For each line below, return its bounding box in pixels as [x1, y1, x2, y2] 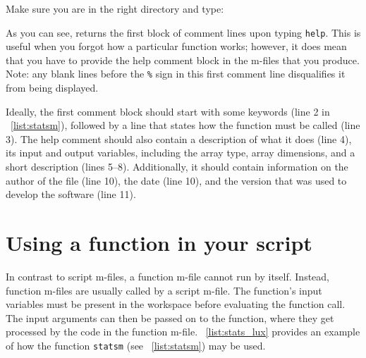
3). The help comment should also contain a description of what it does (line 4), [6, 131, 352, 146]
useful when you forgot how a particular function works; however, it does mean [6, 39, 347, 54]
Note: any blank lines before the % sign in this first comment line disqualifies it [6, 66, 346, 81]
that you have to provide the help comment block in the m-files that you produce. [6, 52, 360, 67]
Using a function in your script [6, 228, 312, 257]
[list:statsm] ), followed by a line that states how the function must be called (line [11, 118, 360, 132]
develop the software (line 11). [6, 187, 136, 202]
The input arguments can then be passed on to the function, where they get [6, 310, 334, 325]
